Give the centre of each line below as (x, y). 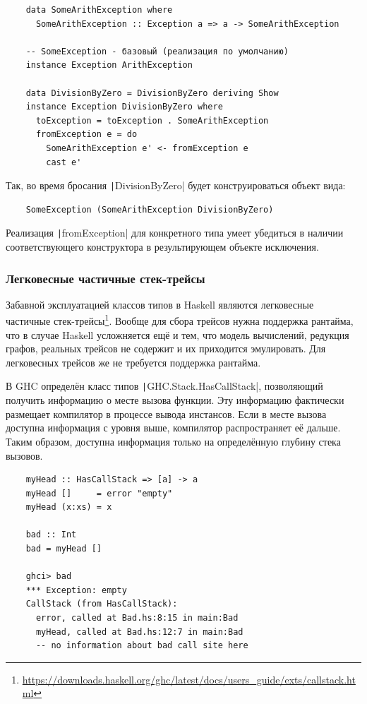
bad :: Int (51, 535)
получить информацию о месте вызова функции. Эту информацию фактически (175, 400)
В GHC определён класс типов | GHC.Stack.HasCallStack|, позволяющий (164, 386)
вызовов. (24, 455)
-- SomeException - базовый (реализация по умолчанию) (157, 51)
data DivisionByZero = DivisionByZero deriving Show (152, 93)
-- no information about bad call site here (142, 646)
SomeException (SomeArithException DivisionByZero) (150, 209)
